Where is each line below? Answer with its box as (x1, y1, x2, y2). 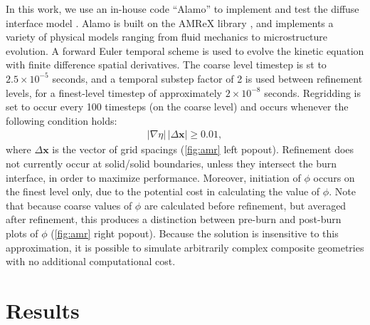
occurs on (313, 170, 355, 185)
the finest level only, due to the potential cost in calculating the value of (6, 184, 320, 199)
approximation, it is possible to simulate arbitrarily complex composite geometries (6, 239, 364, 254)
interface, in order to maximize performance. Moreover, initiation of (6, 170, 301, 185)
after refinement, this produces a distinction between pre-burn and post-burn (6, 212, 342, 227)
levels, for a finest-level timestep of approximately (6, 85, 223, 100)
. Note (329, 184, 356, 199)
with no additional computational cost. (6, 254, 176, 269)
